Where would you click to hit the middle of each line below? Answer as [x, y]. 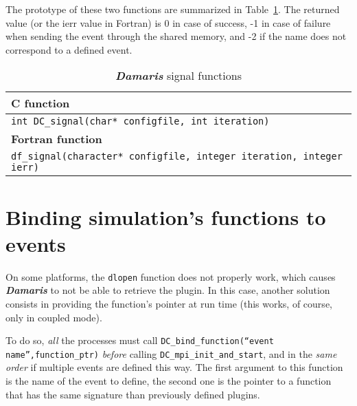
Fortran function [57, 139]
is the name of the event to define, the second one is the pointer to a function [169, 381]
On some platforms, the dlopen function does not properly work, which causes [171, 276]
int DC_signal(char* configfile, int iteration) [140, 121]
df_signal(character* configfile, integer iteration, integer [177, 157]
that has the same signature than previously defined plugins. [133, 394]
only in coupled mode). [54, 317]
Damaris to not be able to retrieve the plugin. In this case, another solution [168, 290]
